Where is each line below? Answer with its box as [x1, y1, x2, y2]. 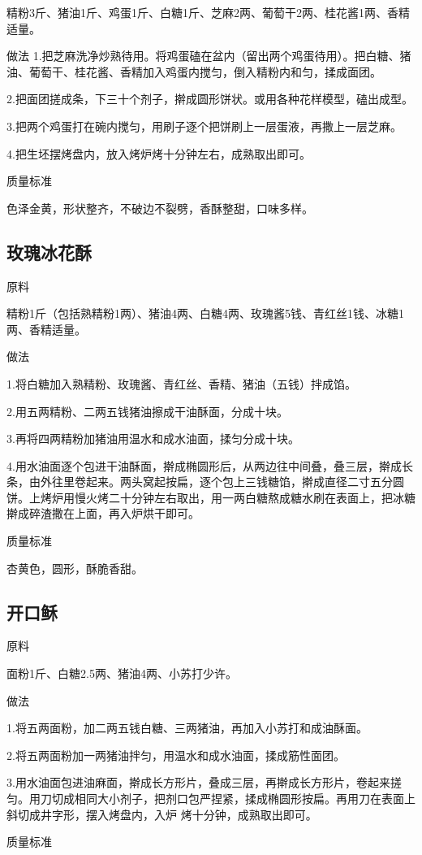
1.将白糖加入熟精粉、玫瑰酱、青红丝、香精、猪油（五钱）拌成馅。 [6, 375, 356, 392]
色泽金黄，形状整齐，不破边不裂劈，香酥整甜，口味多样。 [6, 199, 313, 216]
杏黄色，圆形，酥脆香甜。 [6, 559, 143, 576]
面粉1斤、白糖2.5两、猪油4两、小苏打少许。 [6, 665, 237, 682]
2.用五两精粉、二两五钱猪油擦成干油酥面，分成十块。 [6, 402, 288, 419]
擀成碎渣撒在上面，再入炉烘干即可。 [6, 505, 200, 522]
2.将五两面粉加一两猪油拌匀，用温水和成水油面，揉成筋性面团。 [6, 746, 345, 763]
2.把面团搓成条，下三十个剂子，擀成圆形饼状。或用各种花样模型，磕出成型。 [6, 90, 413, 107]
